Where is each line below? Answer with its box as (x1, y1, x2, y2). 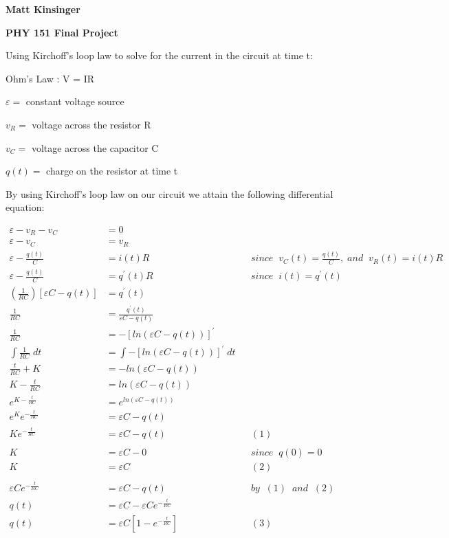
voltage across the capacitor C (31, 140, 159, 155)
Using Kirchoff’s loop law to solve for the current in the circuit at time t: (6, 48, 313, 63)
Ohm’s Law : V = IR (6, 71, 95, 85)
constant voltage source (25, 94, 124, 109)
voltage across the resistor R (32, 117, 151, 131)
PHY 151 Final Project (6, 25, 118, 39)
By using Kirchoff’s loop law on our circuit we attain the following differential (6, 186, 333, 201)
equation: (6, 200, 45, 214)
